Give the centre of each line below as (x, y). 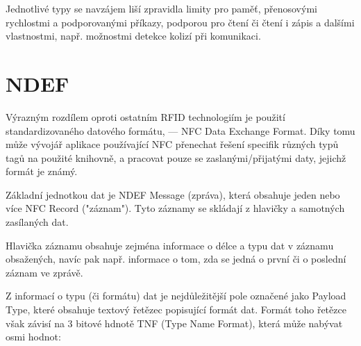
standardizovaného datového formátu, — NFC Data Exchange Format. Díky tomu (180, 130)
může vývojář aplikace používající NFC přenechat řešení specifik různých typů (172, 144)
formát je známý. (42, 171)
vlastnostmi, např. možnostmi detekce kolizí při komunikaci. (133, 36)
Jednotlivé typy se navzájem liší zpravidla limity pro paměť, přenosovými (161, 8)
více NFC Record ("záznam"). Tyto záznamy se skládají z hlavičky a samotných (175, 208)
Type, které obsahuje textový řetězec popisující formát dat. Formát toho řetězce (176, 310)
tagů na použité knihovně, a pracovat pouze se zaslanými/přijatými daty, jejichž (176, 157)
